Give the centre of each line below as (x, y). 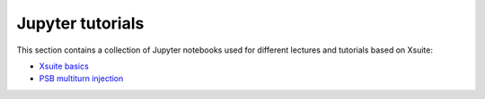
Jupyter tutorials (80, 23)
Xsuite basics (64, 66)
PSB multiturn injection (81, 78)
